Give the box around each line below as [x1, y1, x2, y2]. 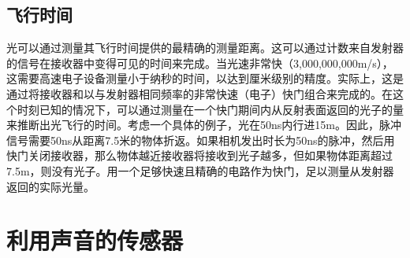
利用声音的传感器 [6, 224, 184, 256]
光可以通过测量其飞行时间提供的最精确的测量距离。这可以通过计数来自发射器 [6, 39, 404, 56]
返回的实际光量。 [6, 178, 95, 194]
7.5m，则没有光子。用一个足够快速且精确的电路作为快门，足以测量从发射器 [6, 162, 394, 179]
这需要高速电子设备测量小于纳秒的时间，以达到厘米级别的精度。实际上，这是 [6, 70, 404, 87]
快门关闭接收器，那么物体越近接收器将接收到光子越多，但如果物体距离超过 [6, 147, 393, 164]
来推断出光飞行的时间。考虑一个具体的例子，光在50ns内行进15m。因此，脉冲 [6, 116, 401, 133]
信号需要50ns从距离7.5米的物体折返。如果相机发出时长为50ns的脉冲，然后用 [6, 131, 395, 148]
